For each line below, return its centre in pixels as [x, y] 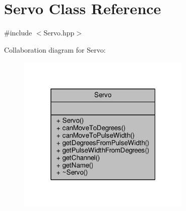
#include [18, 33]
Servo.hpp [59, 33]
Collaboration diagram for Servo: [55, 49]
